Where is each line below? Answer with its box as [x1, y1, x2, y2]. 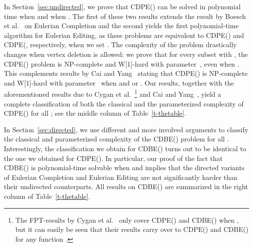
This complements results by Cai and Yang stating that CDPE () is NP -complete [4, 68, 248, 78]
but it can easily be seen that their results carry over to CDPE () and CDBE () [15, 224, 249, 234]
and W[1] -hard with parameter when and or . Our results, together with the [4, 77, 234, 88]
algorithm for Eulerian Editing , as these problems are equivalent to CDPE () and [4, 30, 244, 40]
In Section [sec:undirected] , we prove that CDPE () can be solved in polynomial [4, 1, 241, 11]
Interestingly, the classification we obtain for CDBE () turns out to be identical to [4, 143, 247, 153]
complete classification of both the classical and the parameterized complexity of [4, 98, 244, 108]
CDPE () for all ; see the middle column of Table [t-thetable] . [4, 108, 186, 118]
